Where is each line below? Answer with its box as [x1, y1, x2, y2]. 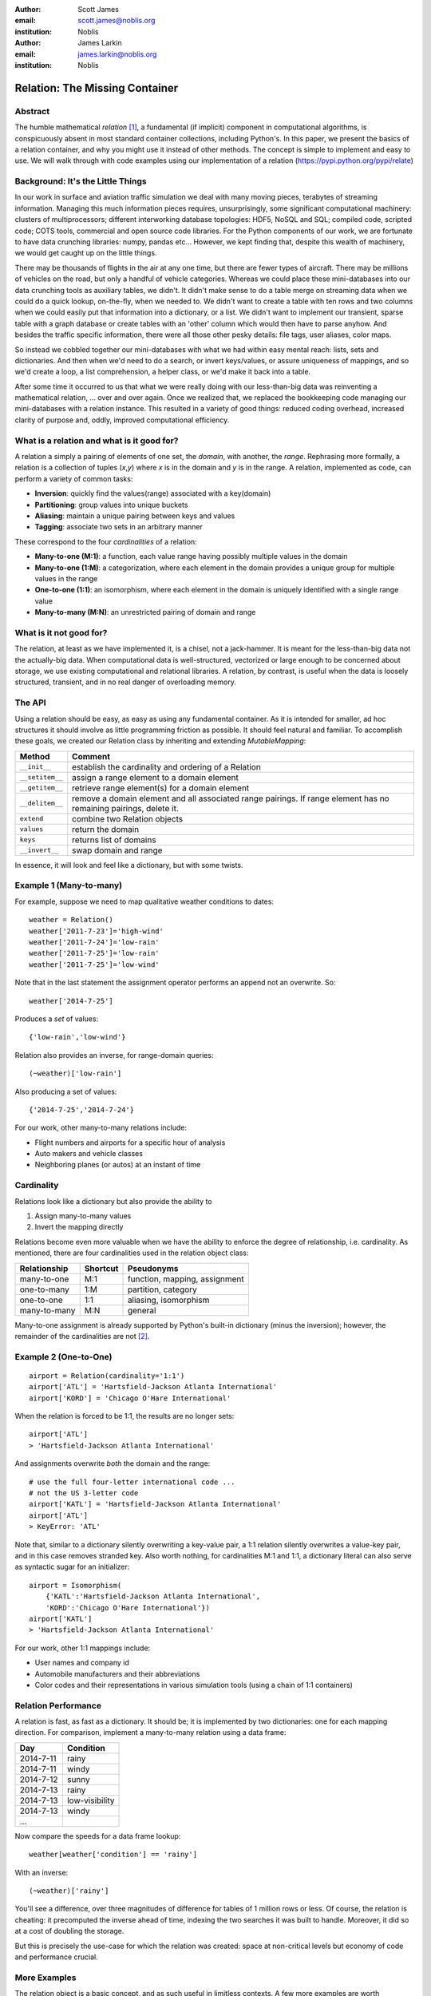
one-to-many [19, 1284, 69, 1295]
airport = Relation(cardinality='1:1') [29, 1371, 185, 1380]
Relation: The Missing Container [14, 81, 179, 95]
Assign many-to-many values [34, 1211, 132, 1221]
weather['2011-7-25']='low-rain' [29, 948, 160, 958]
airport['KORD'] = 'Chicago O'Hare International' [29, 1393, 231, 1403]
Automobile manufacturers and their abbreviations [34, 1669, 200, 1678]
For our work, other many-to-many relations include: [14, 1123, 188, 1133]
